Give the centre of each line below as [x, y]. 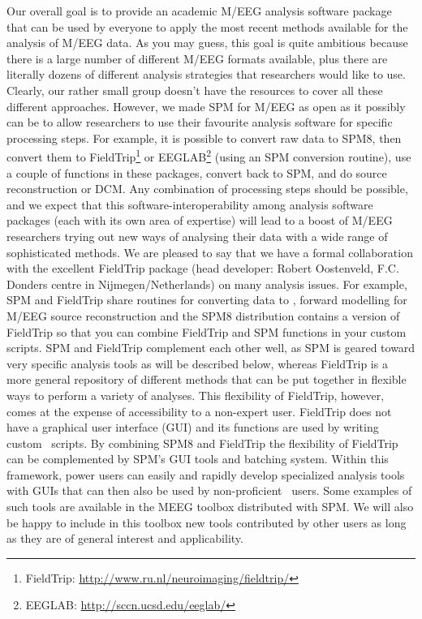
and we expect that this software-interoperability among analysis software [190, 204]
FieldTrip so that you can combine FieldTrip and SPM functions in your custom [207, 331]
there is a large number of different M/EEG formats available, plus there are [197, 58]
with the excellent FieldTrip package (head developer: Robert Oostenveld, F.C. [203, 268]
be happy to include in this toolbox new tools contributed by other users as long [207, 522]
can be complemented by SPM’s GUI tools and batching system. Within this [198, 459]
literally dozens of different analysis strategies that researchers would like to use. [206, 74]
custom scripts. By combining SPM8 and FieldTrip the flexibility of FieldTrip [202, 443]
